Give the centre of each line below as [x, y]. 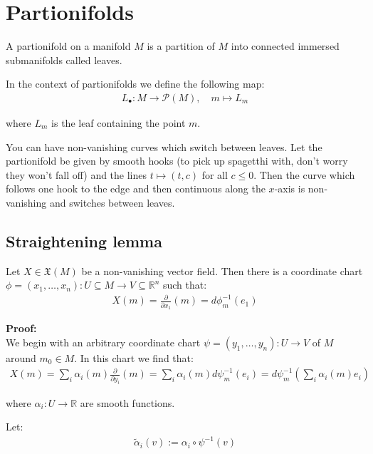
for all [215, 174]
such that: [185, 285]
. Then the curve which [304, 174]
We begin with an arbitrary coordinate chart [103, 342]
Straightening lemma [84, 241]
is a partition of [181, 46]
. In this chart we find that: [134, 357]
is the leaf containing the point [119, 122]
